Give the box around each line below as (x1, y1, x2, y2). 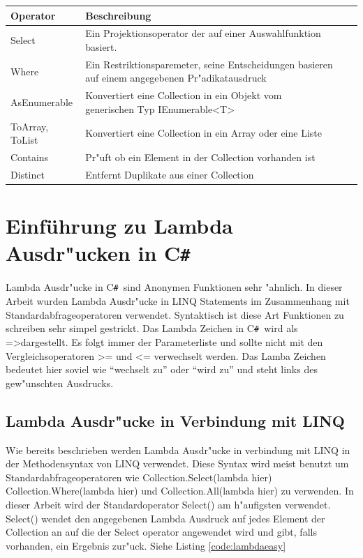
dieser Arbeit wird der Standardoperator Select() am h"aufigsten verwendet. (6, 497, 331, 511)
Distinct (10, 167, 45, 181)
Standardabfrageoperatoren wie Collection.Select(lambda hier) (6, 469, 272, 484)
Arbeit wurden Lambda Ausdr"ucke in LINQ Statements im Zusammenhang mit (6, 294, 350, 308)
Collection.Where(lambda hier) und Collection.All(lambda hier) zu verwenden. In (6, 483, 354, 498)
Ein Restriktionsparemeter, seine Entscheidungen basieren (85, 56, 333, 71)
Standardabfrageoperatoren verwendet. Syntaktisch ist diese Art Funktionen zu (6, 307, 344, 322)
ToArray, (10, 119, 49, 133)
